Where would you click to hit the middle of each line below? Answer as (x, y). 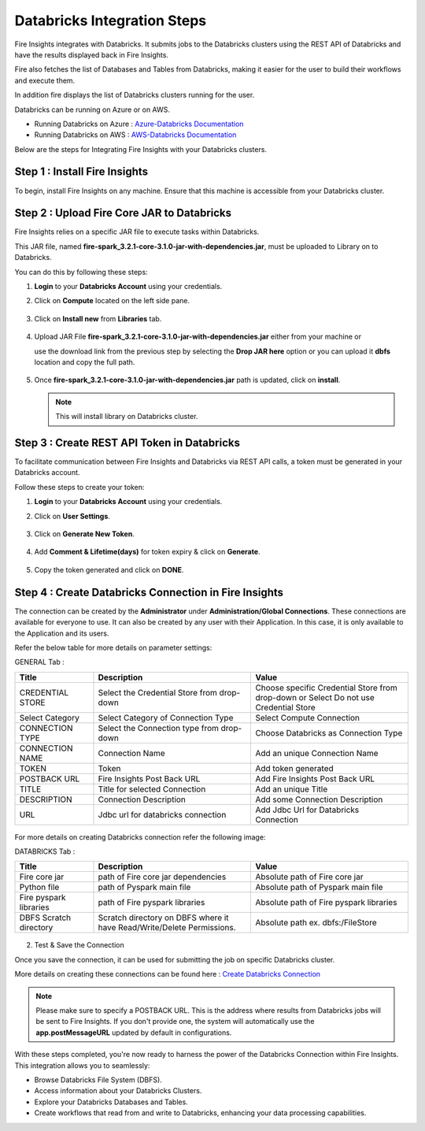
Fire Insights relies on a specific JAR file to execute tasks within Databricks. (137, 232)
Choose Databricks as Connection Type (329, 732)
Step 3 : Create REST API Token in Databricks (127, 442)
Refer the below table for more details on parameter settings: (113, 647)
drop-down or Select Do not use (315, 697)
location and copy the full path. (85, 362)
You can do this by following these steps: (81, 272)
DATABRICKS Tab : (45, 851)
